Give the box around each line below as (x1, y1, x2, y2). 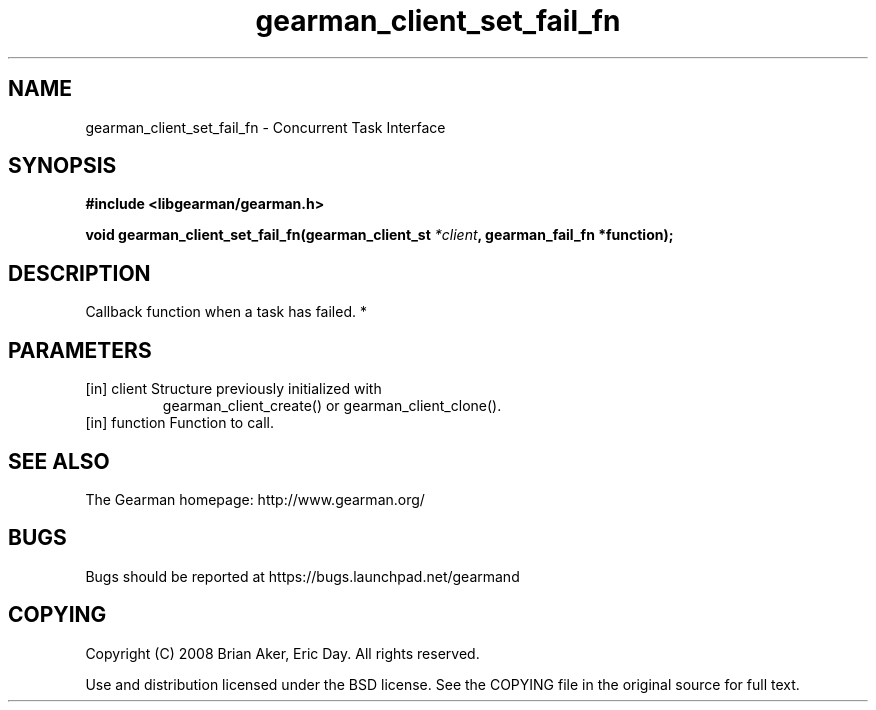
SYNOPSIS (8, 153, 117, 179)
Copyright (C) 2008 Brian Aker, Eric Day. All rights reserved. (85, 644, 480, 662)
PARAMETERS (8, 337, 152, 363)
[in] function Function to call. (85, 414, 275, 432)
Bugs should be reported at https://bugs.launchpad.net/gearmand (85, 567, 520, 585)
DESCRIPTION (8, 260, 151, 286)
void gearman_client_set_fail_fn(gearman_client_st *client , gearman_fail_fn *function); (85, 226, 674, 244)
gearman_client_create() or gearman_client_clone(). (162, 397, 502, 415)
